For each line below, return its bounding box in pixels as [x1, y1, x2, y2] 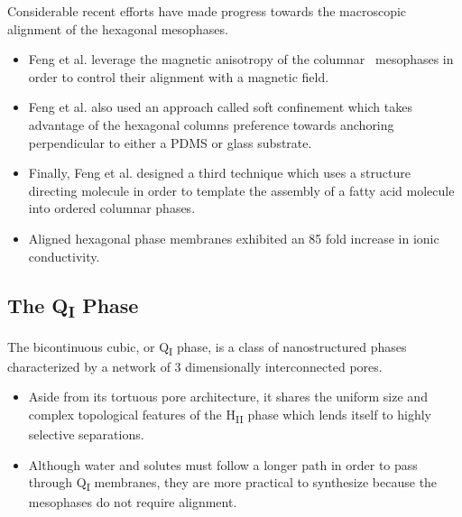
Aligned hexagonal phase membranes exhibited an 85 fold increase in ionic [28, 228, 439, 247]
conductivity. [28, 246, 100, 265]
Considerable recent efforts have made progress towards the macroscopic [7, 2, 407, 20]
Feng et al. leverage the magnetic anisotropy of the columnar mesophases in [28, 50, 454, 69]
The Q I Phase [7, 291, 139, 322]
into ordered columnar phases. [28, 198, 196, 217]
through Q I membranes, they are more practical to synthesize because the [28, 473, 438, 494]
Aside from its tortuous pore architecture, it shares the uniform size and [28, 387, 428, 406]
